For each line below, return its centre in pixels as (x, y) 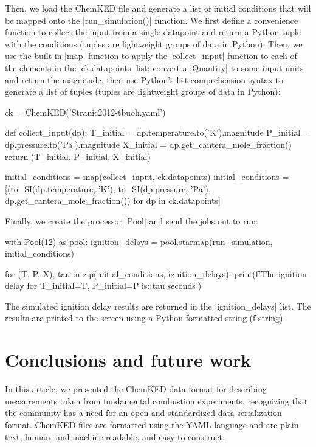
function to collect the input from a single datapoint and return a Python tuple (153, 32)
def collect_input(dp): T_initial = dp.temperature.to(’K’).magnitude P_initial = (157, 132)
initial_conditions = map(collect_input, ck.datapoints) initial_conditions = (147, 177)
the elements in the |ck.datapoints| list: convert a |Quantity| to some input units (154, 67)
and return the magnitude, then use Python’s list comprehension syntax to (144, 79)
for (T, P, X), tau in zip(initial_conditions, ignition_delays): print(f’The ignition (156, 273)
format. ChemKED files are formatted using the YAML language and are (141, 424)
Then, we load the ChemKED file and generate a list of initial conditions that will (158, 8)
